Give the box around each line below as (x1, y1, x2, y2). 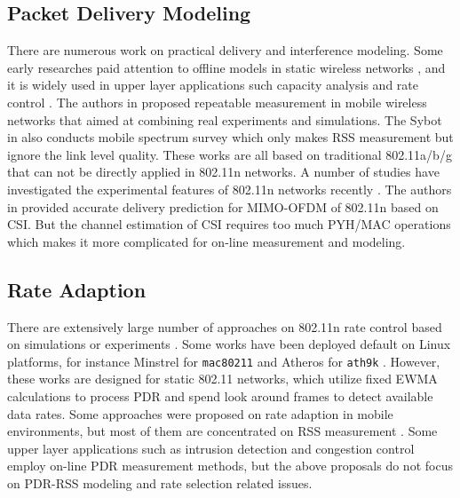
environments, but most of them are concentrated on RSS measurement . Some (7, 422, 438, 440)
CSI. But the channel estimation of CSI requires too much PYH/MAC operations (7, 215, 451, 233)
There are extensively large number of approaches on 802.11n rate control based (7, 317, 442, 336)
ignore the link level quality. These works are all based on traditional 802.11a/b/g (7, 145, 452, 163)
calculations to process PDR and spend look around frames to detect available (7, 386, 433, 405)
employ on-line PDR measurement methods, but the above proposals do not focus (7, 456, 453, 475)
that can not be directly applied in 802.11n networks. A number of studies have (7, 162, 440, 181)
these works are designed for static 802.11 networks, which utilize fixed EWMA (7, 369, 438, 388)
